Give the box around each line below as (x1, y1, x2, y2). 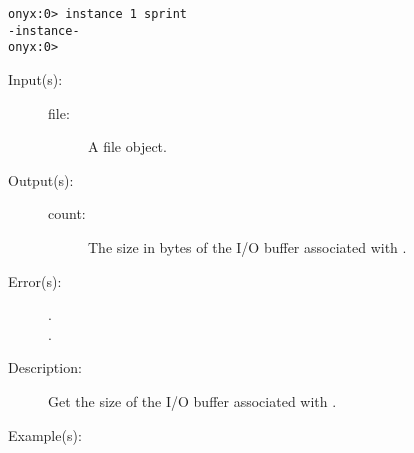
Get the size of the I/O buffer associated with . (48, 390, 337, 411)
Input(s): (8, 68, 63, 89)
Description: (8, 357, 82, 378)
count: (48, 203, 86, 224)
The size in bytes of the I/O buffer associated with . (88, 236, 407, 257)
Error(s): (8, 270, 62, 291)
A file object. (88, 136, 167, 157)
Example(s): (8, 424, 82, 445)
